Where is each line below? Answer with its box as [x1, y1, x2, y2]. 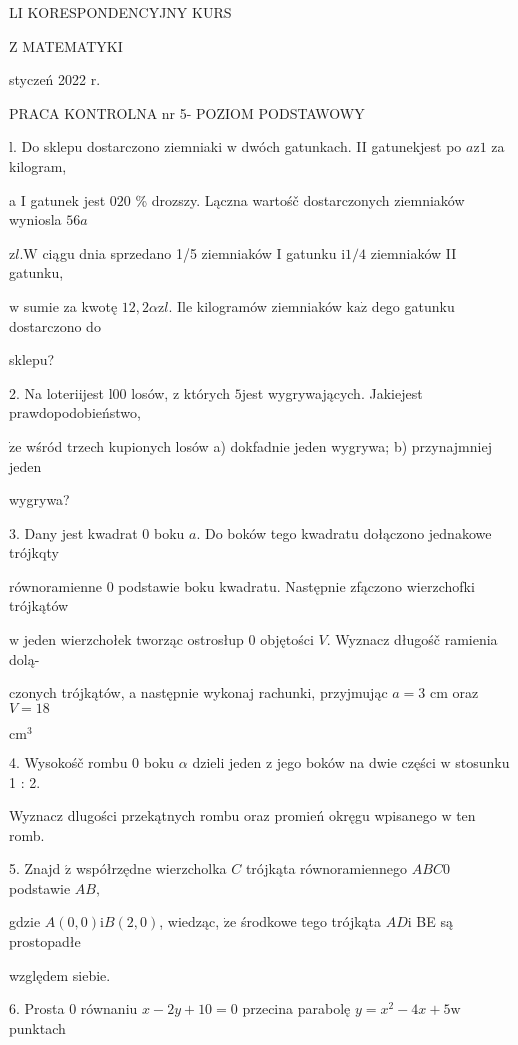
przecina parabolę [242, 998, 351, 1019]
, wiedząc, [159, 911, 220, 932]
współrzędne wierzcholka [75, 858, 227, 879]
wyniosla [9, 209, 62, 230]
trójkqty [9, 542, 59, 563]
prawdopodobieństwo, [9, 402, 141, 423]
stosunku [455, 751, 510, 772]
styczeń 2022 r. [9, 69, 101, 90]
